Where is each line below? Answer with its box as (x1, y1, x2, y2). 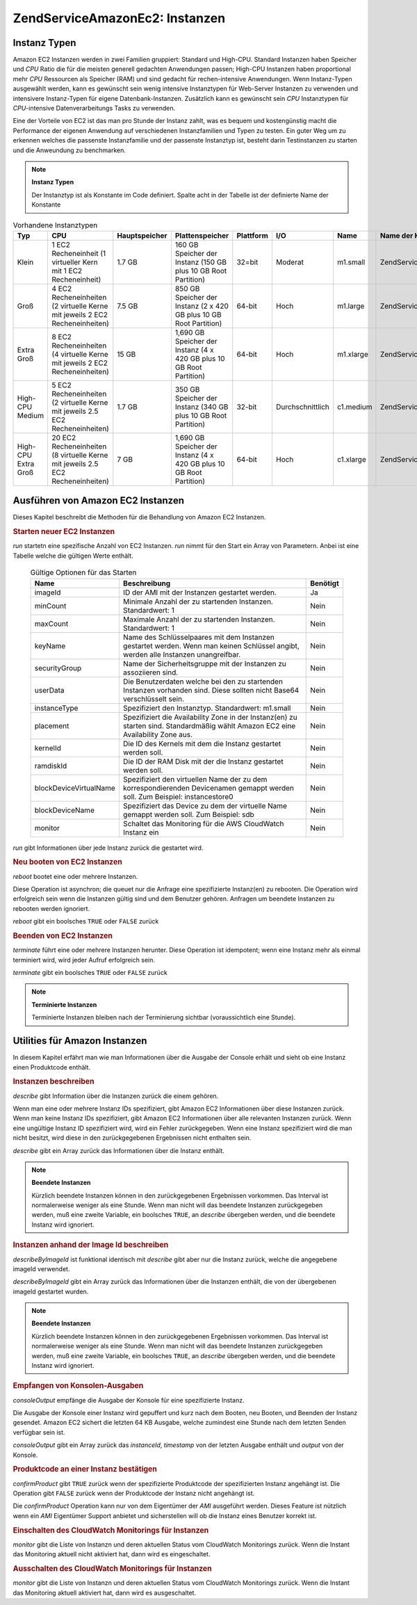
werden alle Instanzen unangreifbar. (122, 650, 241, 659)
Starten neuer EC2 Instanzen (13, 527, 115, 537)
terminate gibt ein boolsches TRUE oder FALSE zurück (13, 969, 168, 977)
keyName (34, 640, 66, 650)
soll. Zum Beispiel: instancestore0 (122, 791, 234, 801)
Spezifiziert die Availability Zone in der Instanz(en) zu (122, 712, 298, 722)
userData (34, 685, 65, 695)
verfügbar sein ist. (13, 1428, 65, 1436)
